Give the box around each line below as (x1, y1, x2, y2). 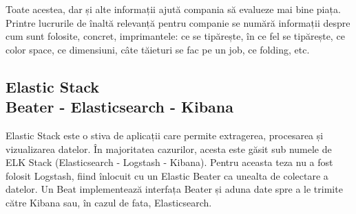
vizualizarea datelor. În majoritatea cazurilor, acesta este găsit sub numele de (6, 141, 332, 156)
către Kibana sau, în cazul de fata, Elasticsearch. (6, 195, 212, 209)
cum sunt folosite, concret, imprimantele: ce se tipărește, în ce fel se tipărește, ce (6, 29, 345, 43)
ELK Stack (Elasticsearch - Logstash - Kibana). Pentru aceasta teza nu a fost (6, 155, 333, 169)
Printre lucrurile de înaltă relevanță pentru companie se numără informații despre (6, 15, 350, 29)
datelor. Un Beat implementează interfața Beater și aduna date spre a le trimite (6, 182, 343, 196)
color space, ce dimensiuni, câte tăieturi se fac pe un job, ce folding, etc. (6, 42, 310, 56)
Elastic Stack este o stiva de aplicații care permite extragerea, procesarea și (6, 128, 324, 142)
